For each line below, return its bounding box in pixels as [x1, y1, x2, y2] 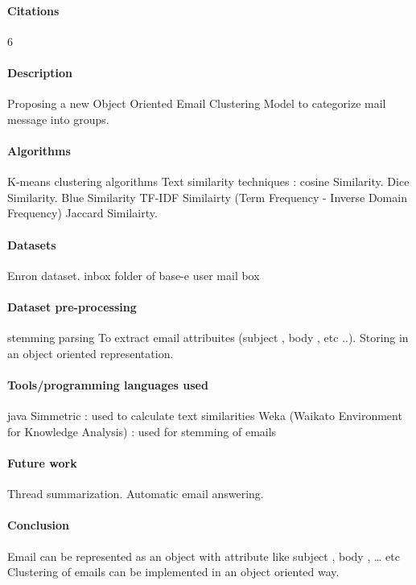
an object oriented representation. [7, 344, 174, 361]
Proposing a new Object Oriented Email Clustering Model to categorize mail [7, 95, 386, 112]
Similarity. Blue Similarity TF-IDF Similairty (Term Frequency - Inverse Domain [7, 188, 407, 205]
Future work [7, 454, 77, 471]
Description [7, 64, 73, 80]
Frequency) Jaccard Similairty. [7, 204, 158, 221]
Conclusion [7, 517, 70, 534]
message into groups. [7, 110, 109, 127]
